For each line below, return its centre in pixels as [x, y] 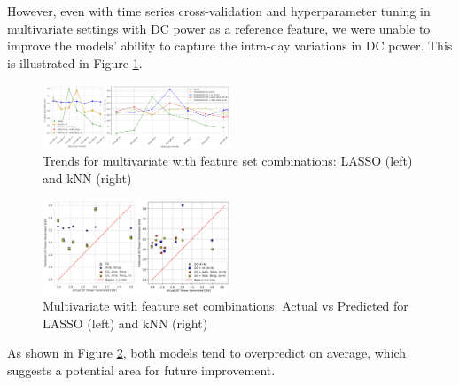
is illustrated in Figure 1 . [75, 62]
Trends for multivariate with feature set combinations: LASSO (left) [228, 161]
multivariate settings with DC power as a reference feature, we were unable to [219, 28]
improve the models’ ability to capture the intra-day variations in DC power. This [230, 46]
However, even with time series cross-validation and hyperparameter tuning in [219, 11]
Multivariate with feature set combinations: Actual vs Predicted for [226, 306]
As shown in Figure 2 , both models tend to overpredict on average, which [207, 353]
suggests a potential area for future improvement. [141, 370]
